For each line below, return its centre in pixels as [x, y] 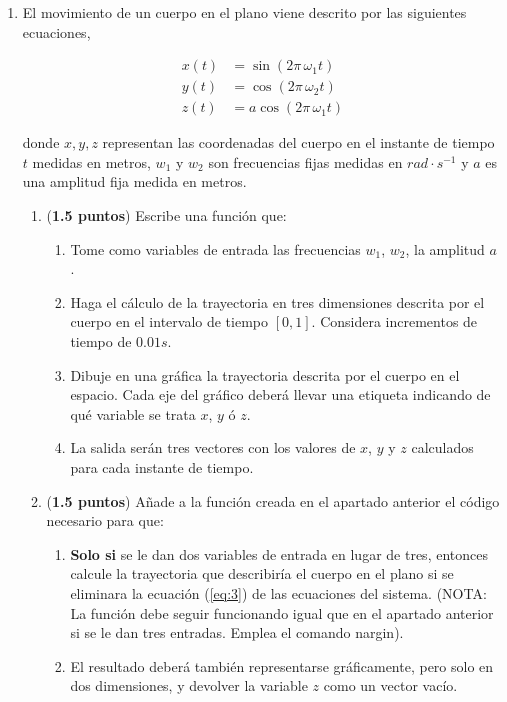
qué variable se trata [133, 413]
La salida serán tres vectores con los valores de [213, 447]
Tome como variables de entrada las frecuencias [215, 248]
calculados [442, 447]
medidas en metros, [91, 161]
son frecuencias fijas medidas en [305, 161]
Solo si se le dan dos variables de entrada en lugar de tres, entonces [279, 553]
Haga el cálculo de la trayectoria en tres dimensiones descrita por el [277, 301]
